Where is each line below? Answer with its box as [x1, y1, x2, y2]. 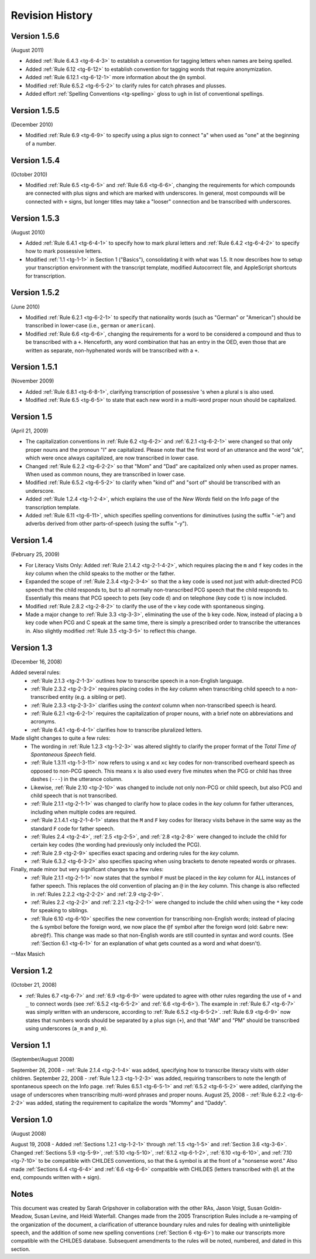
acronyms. [30, 718, 56, 725]
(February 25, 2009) [11, 551, 60, 558]
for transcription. [25, 272, 66, 279]
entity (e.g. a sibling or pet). [59, 693, 126, 700]
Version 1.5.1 [11, 362, 58, 372]
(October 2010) [11, 171, 48, 178]
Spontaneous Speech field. [30, 751, 97, 758]
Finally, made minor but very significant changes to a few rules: [11, 866, 164, 873]
